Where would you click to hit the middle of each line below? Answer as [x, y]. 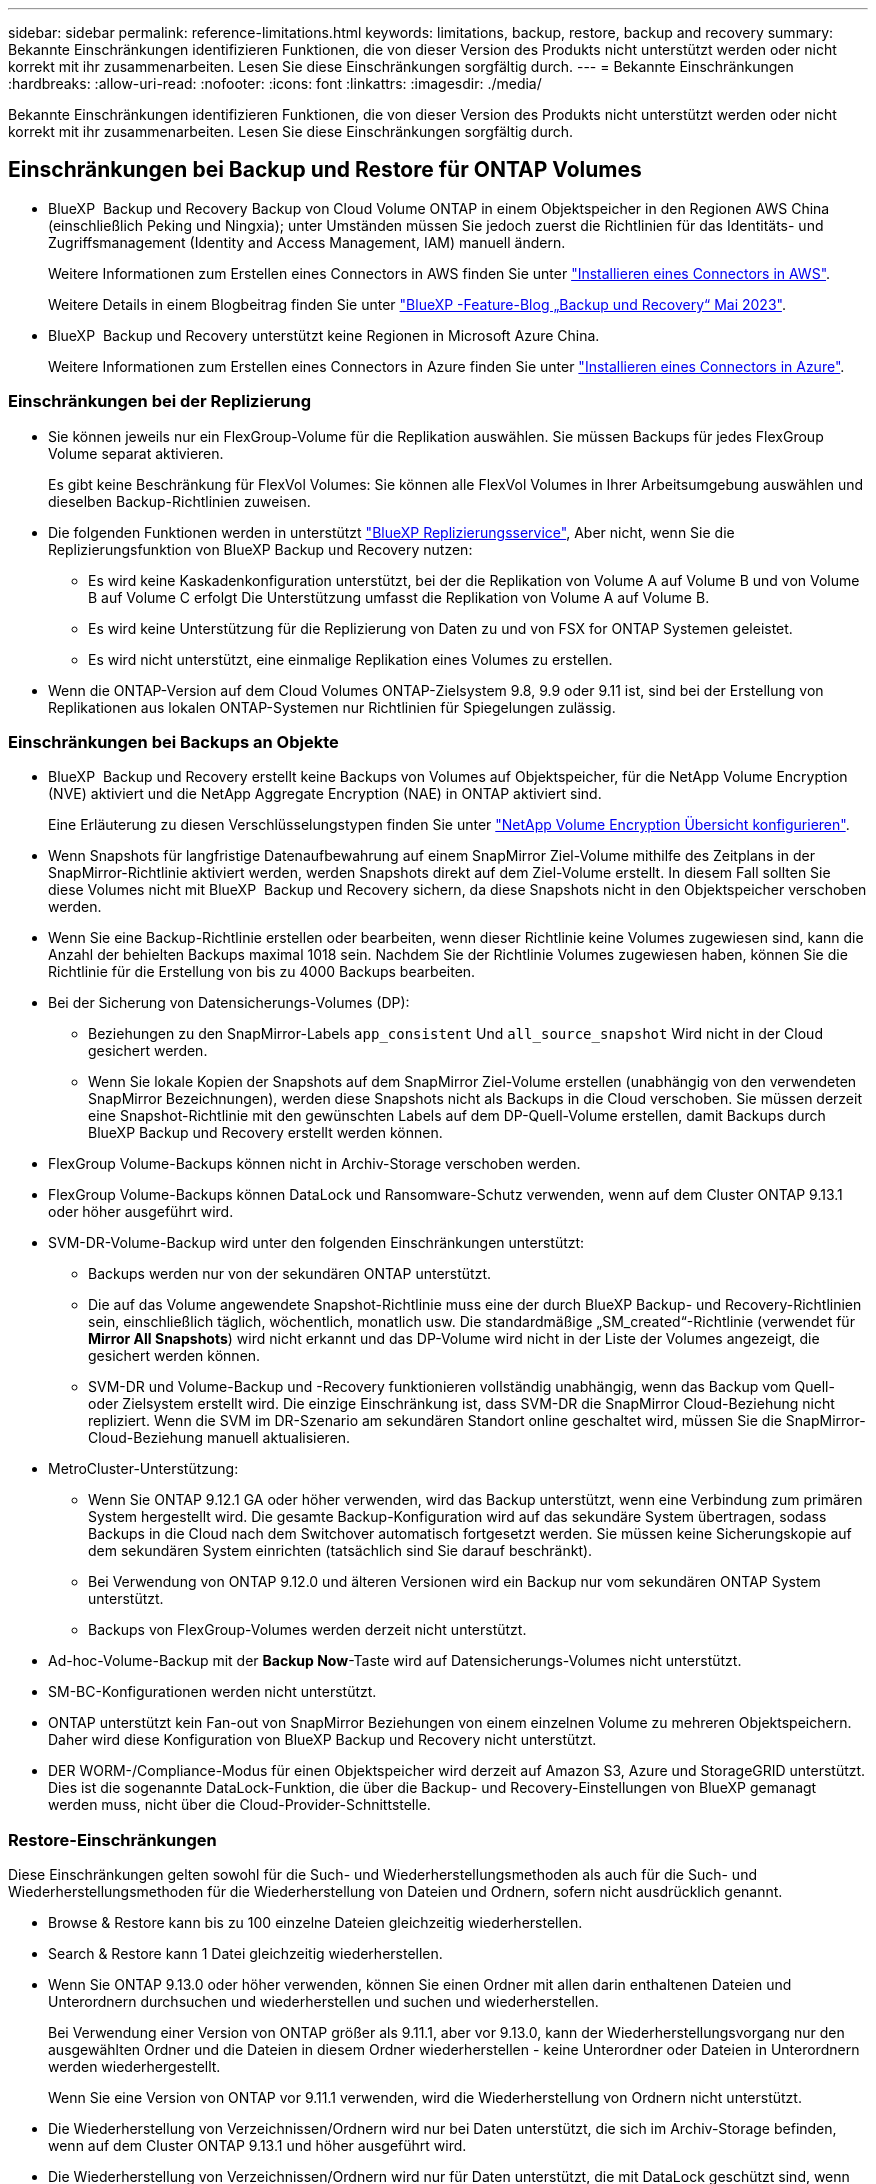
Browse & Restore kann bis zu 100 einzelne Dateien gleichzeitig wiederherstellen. [315, 1923]
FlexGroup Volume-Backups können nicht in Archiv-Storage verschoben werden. [314, 1164]
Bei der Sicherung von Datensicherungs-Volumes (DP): [229, 1003]
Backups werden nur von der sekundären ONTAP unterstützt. [289, 1274]
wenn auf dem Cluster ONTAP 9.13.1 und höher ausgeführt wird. [257, 2146]
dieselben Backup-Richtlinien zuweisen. [179, 501]
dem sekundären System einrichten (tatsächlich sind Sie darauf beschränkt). [340, 1551]
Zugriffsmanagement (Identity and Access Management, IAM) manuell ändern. [307, 242]
